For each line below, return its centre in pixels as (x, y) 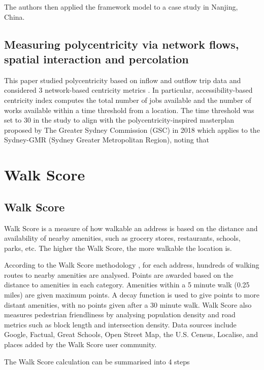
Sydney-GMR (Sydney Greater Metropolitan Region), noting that (107, 140)
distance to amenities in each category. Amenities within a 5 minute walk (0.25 (127, 285)
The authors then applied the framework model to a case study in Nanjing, (121, 7)
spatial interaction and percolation (96, 59)
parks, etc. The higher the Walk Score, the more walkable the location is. (118, 248)
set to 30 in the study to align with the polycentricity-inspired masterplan (119, 120)
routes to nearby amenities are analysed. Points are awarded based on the (119, 274)
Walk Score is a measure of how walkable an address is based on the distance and (131, 228)
